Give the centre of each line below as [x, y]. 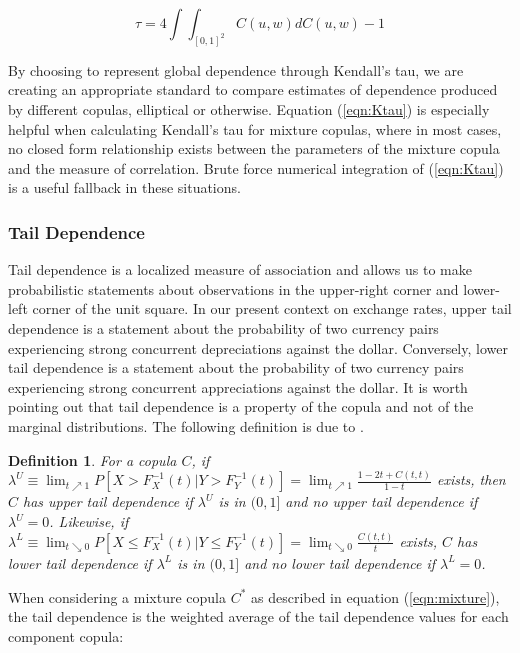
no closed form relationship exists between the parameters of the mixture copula [254, 148]
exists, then [471, 479]
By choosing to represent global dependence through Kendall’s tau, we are [236, 69]
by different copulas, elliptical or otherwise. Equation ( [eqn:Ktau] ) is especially [249, 109]
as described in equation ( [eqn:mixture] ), [375, 596]
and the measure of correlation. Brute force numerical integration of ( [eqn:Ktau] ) [256, 167]
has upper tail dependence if [108, 501]
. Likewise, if [89, 521]
